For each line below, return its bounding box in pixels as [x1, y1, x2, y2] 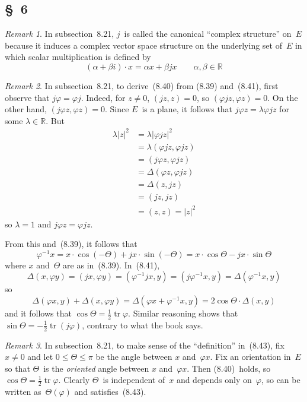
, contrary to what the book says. [82, 318, 203, 331]
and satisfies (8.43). [74, 385, 146, 398]
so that [5, 362, 30, 374]
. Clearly [58, 373, 90, 386]
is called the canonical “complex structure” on [124, 27, 292, 40]
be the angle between [95, 350, 172, 363]
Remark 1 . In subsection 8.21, [5, 27, 114, 40]
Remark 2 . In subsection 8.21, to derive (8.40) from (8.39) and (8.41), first [5, 79, 279, 91]
